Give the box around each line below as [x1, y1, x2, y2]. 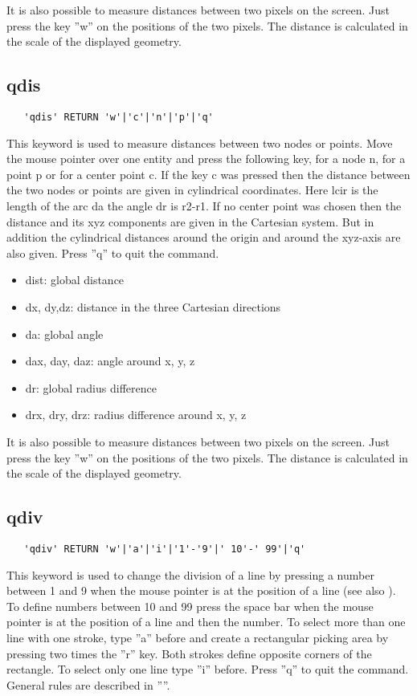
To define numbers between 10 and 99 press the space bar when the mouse [6, 597, 374, 614]
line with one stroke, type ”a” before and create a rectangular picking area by [6, 629, 389, 645]
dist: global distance [25, 271, 125, 288]
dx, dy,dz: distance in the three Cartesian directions [25, 298, 281, 315]
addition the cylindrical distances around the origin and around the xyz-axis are [6, 229, 401, 246]
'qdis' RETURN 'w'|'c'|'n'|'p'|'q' [23, 111, 214, 123]
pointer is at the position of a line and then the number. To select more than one [6, 613, 406, 630]
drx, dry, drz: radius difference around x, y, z [25, 406, 247, 423]
